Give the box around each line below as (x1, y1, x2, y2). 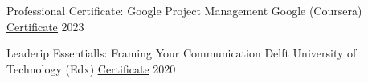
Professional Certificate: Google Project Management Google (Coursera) (6, 2, 362, 18)
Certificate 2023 (6, 18, 84, 34)
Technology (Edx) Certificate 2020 (6, 60, 176, 77)
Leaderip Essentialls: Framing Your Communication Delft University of (6, 45, 357, 61)
